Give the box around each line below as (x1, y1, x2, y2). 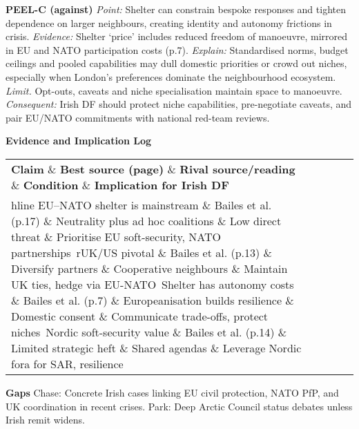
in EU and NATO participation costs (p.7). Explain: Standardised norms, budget (6, 42, 349, 57)
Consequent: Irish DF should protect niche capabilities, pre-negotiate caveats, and (6, 97, 352, 111)
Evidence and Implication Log (6, 133, 152, 148)
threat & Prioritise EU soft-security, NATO (11, 228, 222, 245)
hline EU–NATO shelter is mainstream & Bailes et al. (11, 196, 272, 213)
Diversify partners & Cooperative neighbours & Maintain (11, 260, 288, 276)
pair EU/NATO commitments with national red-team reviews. (6, 110, 270, 124)
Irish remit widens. (6, 412, 85, 427)
